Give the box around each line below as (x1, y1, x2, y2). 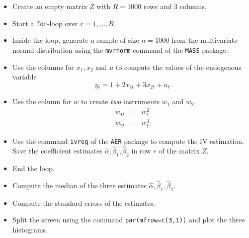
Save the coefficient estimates (12, 145, 103, 156)
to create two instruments (80, 96, 160, 107)
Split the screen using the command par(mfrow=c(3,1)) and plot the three (12, 214, 245, 225)
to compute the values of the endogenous (115, 61, 241, 72)
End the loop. (12, 163, 55, 174)
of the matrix (158, 145, 200, 156)
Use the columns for (12, 61, 74, 72)
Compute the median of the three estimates (12, 180, 147, 191)
